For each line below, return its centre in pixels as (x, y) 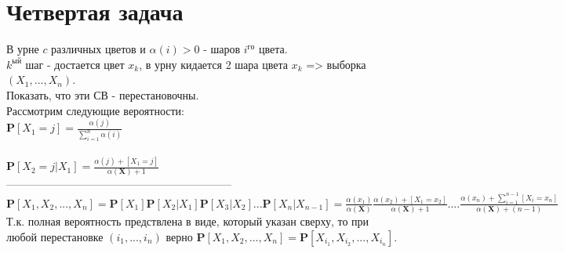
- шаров (222, 49)
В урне (23, 49)
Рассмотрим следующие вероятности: (95, 110)
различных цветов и (98, 49)
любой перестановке (55, 236)
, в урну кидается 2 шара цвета (213, 64)
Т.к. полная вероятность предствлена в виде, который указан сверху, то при (188, 221)
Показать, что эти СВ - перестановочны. (103, 94)
